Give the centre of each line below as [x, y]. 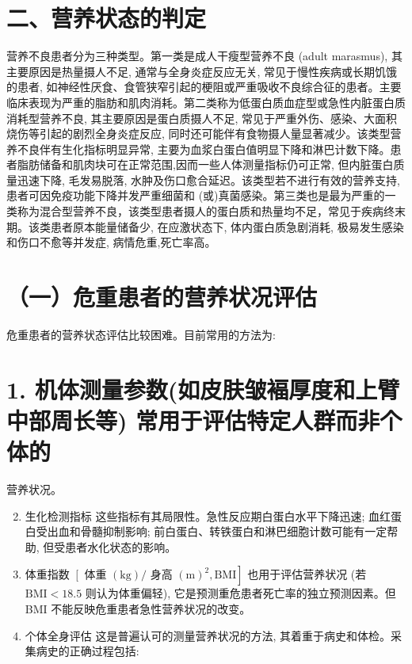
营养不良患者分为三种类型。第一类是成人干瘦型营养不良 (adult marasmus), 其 [204, 56]
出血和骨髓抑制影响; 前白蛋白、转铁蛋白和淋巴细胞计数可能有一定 [217, 531]
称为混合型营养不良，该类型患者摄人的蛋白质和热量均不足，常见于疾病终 [206, 211]
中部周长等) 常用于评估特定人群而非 [193, 420]
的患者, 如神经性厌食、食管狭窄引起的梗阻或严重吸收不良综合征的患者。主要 [204, 87]
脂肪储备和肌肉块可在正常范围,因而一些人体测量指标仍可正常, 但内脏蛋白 [205, 164]
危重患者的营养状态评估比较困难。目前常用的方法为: [141, 334]
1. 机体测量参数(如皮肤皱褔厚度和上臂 [203, 389]
